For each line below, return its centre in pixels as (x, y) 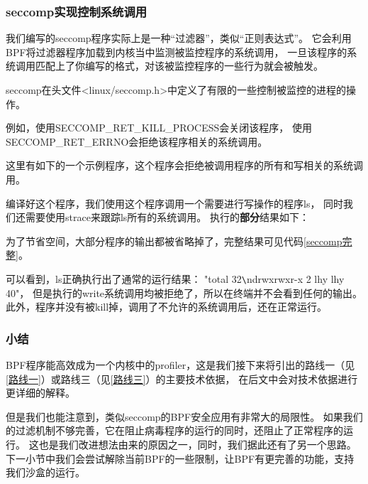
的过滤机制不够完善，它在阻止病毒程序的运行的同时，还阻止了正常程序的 (174, 430)
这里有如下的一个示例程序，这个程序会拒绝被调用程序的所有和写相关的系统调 (184, 165)
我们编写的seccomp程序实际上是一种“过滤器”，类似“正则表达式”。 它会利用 (179, 38)
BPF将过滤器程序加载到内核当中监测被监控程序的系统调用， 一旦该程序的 (177, 52)
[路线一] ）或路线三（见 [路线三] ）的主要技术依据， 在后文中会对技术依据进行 (182, 378)
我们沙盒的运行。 (45, 472)
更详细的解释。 (40, 393)
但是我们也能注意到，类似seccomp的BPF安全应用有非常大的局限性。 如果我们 (184, 416)
